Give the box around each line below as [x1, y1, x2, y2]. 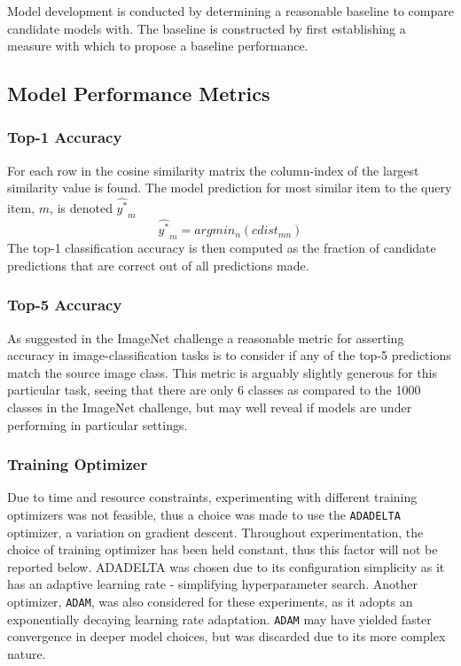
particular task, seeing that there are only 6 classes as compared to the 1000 [7, 380, 421, 399]
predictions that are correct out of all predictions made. [7, 255, 309, 274]
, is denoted [50, 199, 113, 217]
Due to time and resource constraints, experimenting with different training [7, 488, 418, 506]
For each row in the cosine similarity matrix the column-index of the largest [7, 161, 419, 179]
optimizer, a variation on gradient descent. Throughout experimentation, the [7, 522, 424, 541]
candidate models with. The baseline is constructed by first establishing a [7, 19, 406, 37]
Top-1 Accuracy [7, 126, 122, 148]
